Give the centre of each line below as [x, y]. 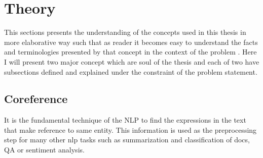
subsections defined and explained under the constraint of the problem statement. [131, 71]
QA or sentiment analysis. [44, 150]
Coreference [36, 99]
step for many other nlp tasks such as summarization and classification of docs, [127, 140]
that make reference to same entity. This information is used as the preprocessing [130, 129]
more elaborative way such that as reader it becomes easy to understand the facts [131, 42]
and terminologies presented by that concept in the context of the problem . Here [130, 52]
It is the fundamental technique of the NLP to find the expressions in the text [125, 120]
